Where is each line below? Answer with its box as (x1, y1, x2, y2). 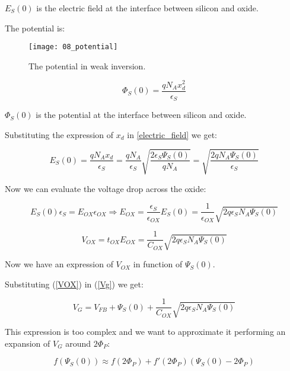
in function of (133, 258, 183, 270)
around (65, 337, 91, 349)
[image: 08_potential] (28, 43, 118, 52)
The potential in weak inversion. (28, 59, 146, 72)
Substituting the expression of (5, 128, 114, 140)
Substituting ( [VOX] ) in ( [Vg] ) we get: (5, 277, 144, 290)
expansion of (5, 337, 50, 349)
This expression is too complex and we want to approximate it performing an (5, 325, 286, 338)
